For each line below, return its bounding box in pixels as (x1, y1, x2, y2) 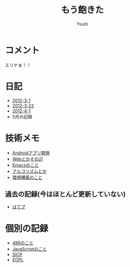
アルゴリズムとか (12, 168, 47, 174)
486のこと (12, 240, 34, 246)
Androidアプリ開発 (12, 150, 50, 156)
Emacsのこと (12, 162, 39, 168)
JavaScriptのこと (12, 246, 48, 252)
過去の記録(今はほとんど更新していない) (5, 190, 126, 198)
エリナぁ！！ (5, 62, 31, 68)
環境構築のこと (12, 174, 43, 180)
